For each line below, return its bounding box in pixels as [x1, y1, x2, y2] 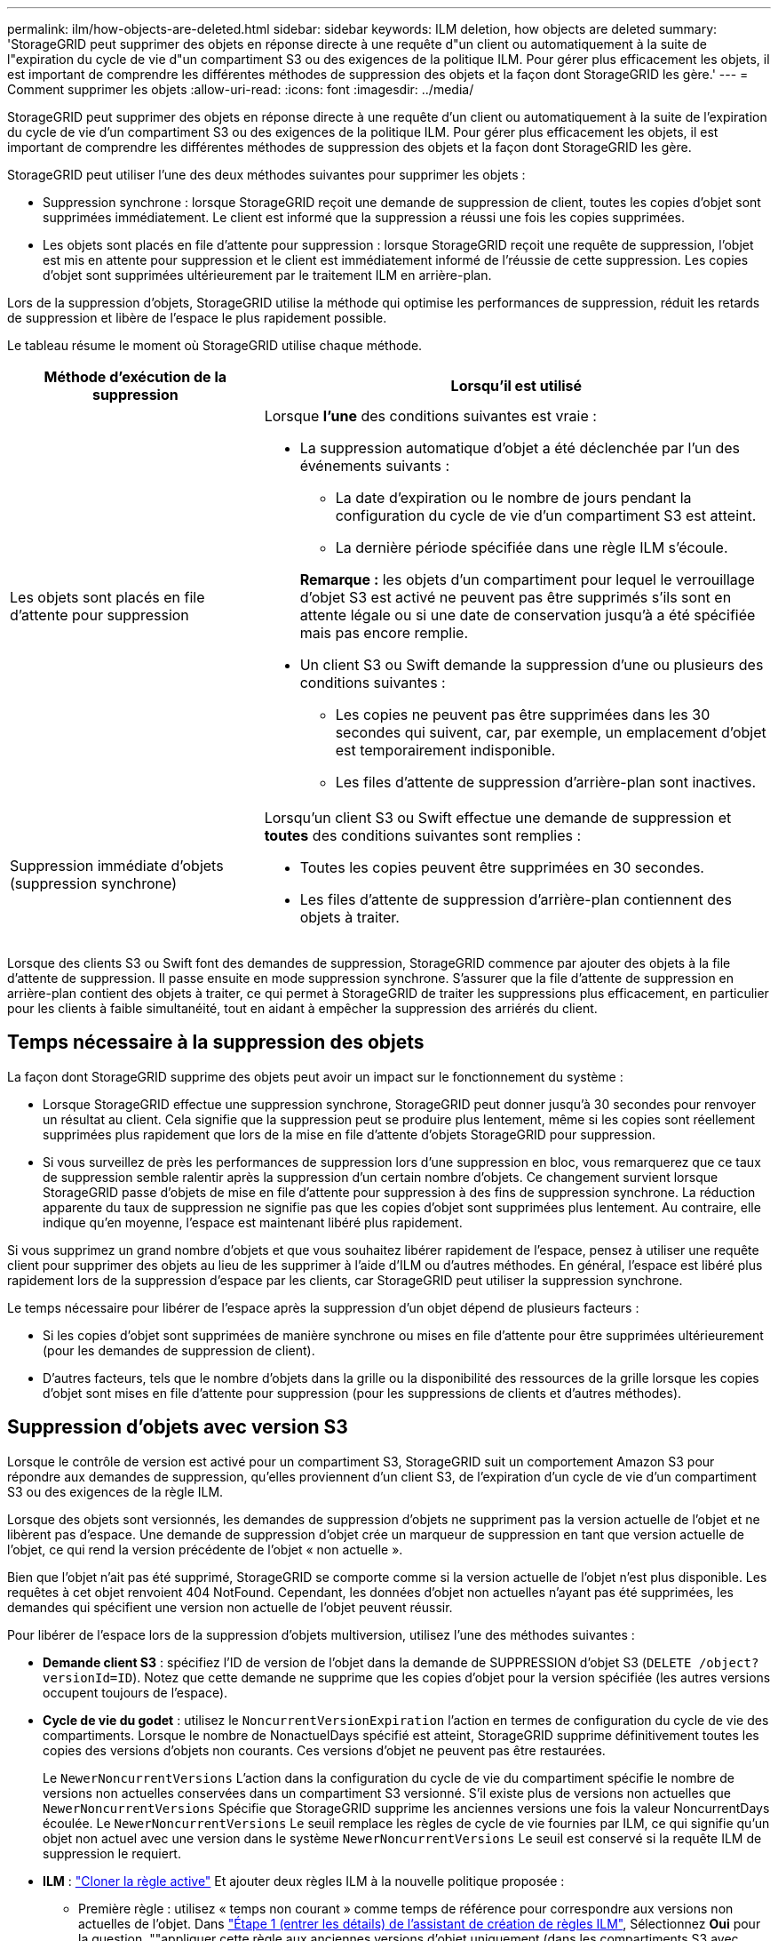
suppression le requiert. [43, 1845, 181, 1861]
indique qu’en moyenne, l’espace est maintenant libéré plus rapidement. [43, 1214, 463, 1230]
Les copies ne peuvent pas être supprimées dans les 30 [335, 706, 711, 723]
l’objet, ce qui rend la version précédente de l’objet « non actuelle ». [7, 1541, 403, 1557]
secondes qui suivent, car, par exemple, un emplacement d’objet [335, 723, 766, 741]
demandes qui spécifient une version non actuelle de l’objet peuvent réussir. [7, 1599, 453, 1615]
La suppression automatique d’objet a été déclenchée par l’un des [299, 439, 740, 457]
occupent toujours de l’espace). [43, 1684, 228, 1700]
